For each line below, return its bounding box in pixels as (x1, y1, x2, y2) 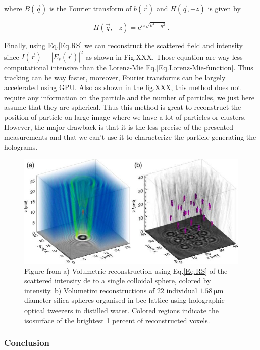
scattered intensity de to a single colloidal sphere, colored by (24, 275, 211, 286)
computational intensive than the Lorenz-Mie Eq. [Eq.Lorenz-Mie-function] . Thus (4, 62, 253, 72)
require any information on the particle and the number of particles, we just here (4, 92, 254, 102)
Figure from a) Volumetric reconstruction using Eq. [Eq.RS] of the (24, 265, 228, 276)
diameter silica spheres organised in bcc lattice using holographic (24, 295, 225, 305)
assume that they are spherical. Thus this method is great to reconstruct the (4, 102, 241, 112)
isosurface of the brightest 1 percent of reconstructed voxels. (24, 315, 210, 325)
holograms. (4, 141, 38, 152)
